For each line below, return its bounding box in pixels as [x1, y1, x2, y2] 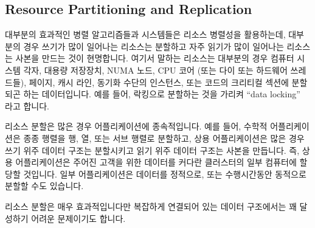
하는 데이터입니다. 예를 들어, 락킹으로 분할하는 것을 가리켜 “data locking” [23, 88, 300, 100]
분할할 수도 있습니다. [5, 179, 84, 192]
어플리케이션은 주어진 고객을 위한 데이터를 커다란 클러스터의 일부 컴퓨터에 [15, 156, 297, 168]
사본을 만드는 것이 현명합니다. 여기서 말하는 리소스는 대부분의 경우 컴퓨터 [15, 52, 294, 64]
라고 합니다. [5, 99, 49, 112]
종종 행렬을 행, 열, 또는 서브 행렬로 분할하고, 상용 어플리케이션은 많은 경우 [23, 131, 305, 144]
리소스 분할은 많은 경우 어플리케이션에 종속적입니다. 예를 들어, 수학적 [5, 120, 268, 133]
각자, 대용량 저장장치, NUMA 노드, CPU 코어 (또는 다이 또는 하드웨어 [23, 63, 288, 76]
